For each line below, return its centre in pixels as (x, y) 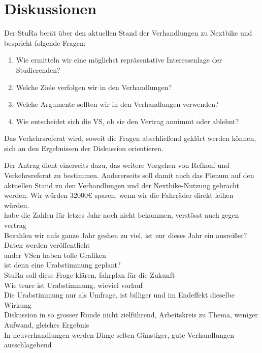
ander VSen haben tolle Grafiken (55, 255)
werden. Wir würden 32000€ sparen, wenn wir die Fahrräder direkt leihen (119, 195)
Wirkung (18, 304)
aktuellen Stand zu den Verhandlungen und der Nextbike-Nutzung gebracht (122, 185)
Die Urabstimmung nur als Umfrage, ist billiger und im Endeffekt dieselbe (119, 295)
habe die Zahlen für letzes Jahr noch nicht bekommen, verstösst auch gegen (122, 215)
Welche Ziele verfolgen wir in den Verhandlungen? (94, 87)
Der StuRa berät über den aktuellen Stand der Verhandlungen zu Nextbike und (128, 33)
